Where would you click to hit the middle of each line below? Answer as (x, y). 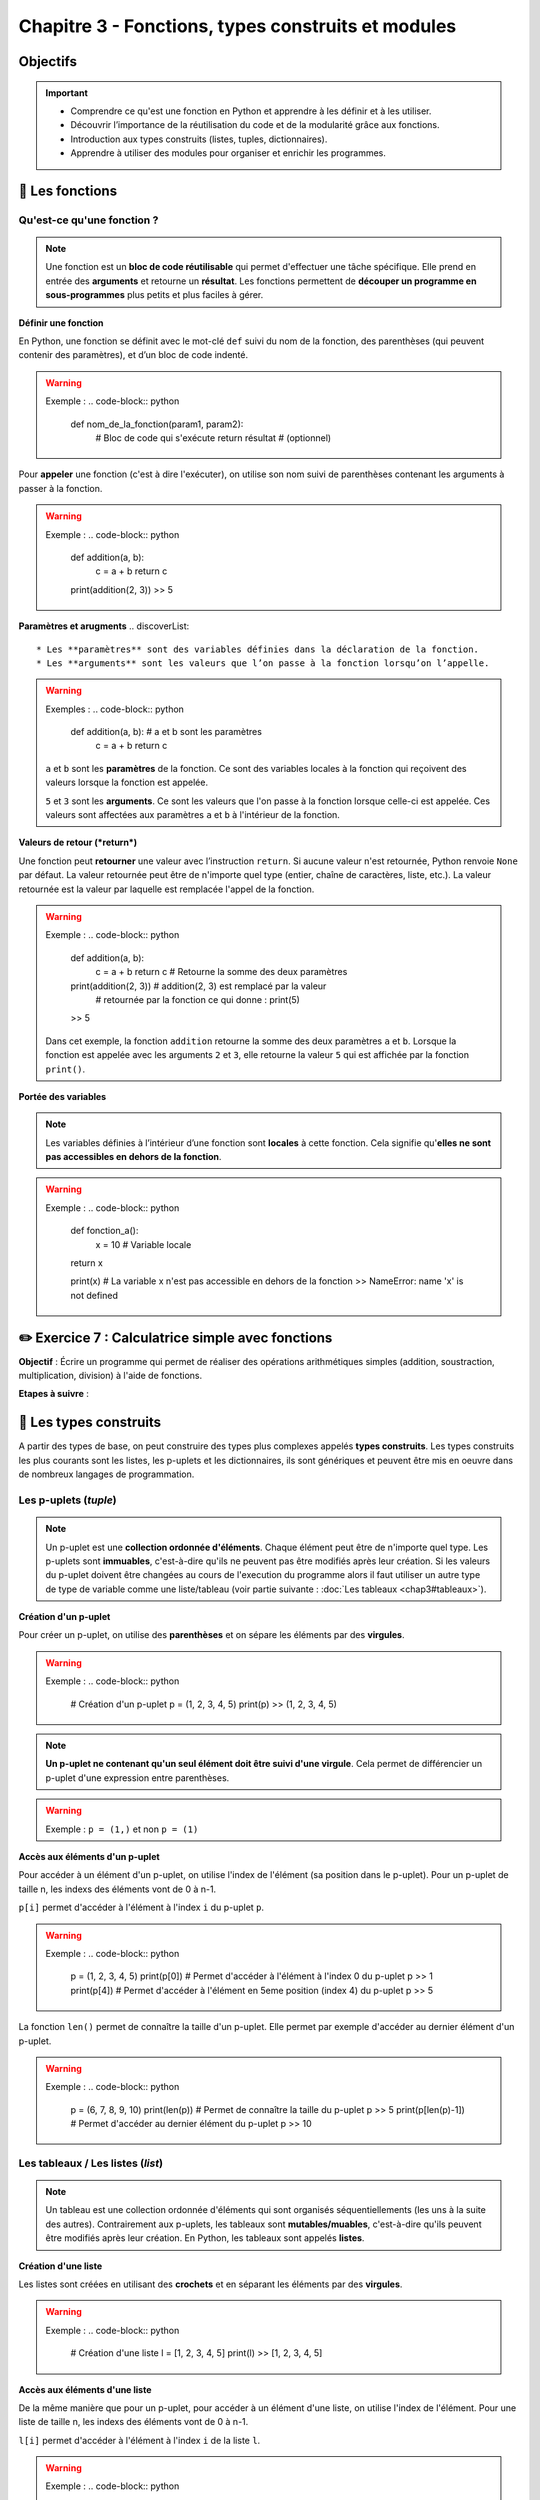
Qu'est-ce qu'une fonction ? (88, 220)
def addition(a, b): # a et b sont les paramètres (166, 732)
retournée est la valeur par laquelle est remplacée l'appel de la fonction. (166, 889)
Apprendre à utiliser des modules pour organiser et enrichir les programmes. (228, 153)
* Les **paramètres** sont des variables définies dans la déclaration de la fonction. (258, 649)
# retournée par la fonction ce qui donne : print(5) (197, 999)
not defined (94, 1295)
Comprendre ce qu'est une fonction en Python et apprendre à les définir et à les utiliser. (251, 111)
